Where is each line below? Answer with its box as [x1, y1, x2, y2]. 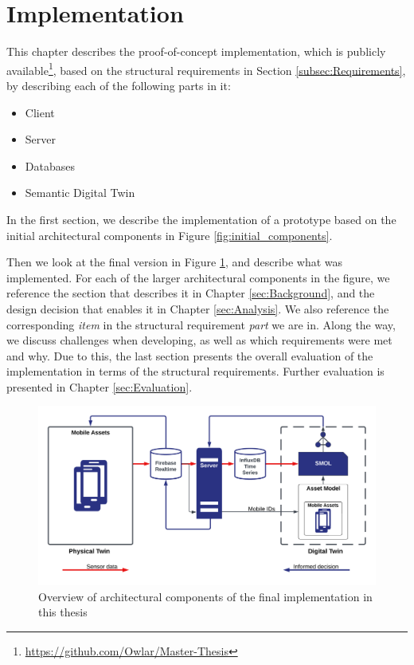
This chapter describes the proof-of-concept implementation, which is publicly [6, 43, 386, 60]
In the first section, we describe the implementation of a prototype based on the [6, 211, 396, 227]
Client [25, 104, 55, 120]
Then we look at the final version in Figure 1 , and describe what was [6, 254, 343, 270]
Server [25, 131, 56, 148]
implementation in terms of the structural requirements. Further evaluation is [6, 363, 385, 380]
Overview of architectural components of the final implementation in [38, 588, 373, 604]
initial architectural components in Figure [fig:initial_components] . [6, 226, 333, 243]
